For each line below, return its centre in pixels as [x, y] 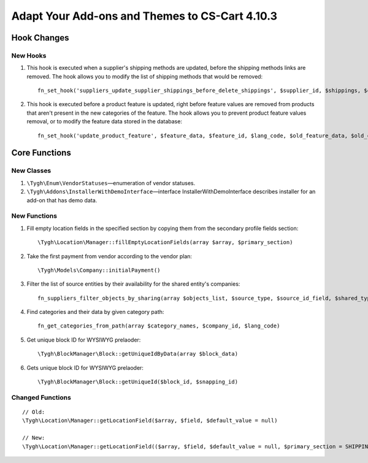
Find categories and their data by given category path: [95, 312]
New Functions [34, 216]
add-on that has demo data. [62, 200]
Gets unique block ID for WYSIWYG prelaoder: [85, 367]
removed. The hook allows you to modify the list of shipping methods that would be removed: [145, 76]
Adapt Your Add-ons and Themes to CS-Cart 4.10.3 [144, 16]
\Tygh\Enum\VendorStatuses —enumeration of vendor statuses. [111, 183]
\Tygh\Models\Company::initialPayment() [99, 270]
